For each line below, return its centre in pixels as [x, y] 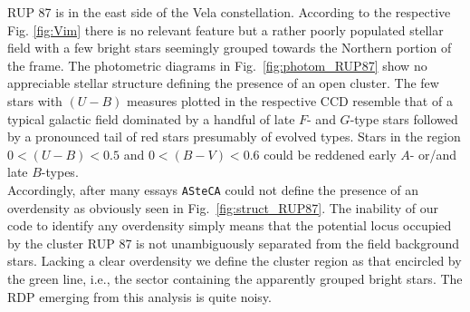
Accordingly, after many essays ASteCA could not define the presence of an [213, 189]
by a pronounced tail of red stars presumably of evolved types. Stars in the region [234, 136]
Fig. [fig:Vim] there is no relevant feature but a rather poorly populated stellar [225, 29]
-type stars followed [404, 118]
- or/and [433, 154]
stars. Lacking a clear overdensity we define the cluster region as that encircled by [235, 261]
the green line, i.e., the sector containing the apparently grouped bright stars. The [235, 278]
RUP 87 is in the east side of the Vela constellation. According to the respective [229, 12]
